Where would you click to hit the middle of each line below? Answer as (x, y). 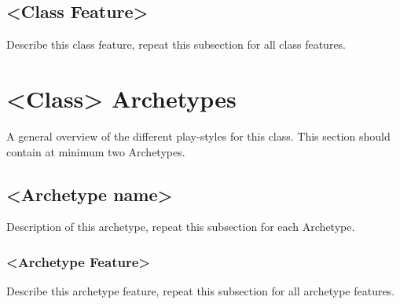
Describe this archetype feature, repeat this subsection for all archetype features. (201, 291)
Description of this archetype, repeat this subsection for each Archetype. (181, 227)
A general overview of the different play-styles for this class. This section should (198, 136)
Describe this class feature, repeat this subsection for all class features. (176, 44)
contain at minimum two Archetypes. (96, 151)
